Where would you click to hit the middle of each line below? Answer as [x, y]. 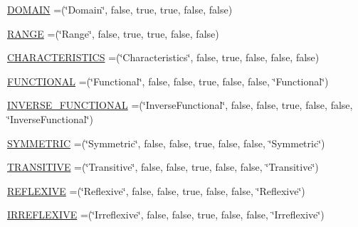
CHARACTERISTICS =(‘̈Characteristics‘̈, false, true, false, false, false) [163, 57]
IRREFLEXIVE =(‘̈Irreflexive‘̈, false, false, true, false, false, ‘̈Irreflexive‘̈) [166, 215]
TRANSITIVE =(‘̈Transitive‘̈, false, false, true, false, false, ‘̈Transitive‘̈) [163, 167]
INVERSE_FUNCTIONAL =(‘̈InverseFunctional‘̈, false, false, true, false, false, [180, 105]
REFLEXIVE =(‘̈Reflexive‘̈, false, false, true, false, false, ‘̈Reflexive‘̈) [156, 190]
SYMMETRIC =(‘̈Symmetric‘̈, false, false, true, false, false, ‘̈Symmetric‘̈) [166, 143]
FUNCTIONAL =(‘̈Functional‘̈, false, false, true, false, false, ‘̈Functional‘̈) [168, 81]
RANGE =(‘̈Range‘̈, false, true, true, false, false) [113, 33]
